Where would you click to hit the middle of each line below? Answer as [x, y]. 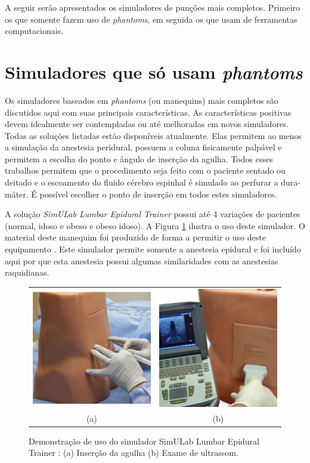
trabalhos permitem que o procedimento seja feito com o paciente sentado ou [145, 170]
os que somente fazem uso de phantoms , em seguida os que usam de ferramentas [151, 19]
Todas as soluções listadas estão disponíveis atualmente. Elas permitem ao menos [154, 135]
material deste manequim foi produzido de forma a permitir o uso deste [135, 237]
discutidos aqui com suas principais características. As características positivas [148, 112]
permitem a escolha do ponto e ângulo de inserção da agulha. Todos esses [139, 158]
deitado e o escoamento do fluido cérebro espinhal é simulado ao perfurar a [142, 182]
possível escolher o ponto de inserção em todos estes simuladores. [158, 194]
